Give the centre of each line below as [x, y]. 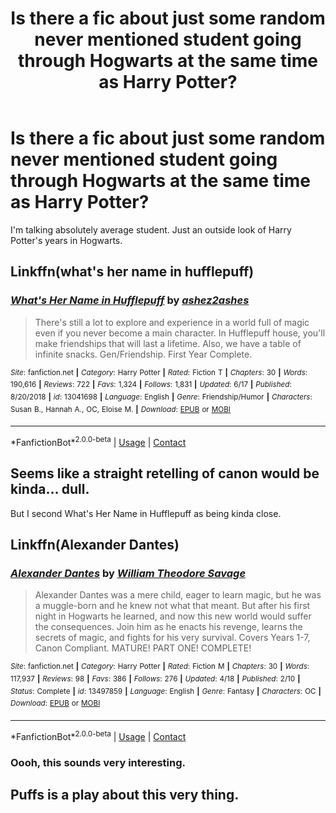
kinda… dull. [50, 489]
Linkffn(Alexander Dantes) [95, 545]
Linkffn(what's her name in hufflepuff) [132, 272]
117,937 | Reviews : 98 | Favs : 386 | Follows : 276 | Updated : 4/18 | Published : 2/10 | [155, 679]
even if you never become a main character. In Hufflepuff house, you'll [180, 333]
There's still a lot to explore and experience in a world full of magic [172, 322]
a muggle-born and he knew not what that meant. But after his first [172, 606]
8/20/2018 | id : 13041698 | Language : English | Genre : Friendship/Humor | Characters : [161, 397]
